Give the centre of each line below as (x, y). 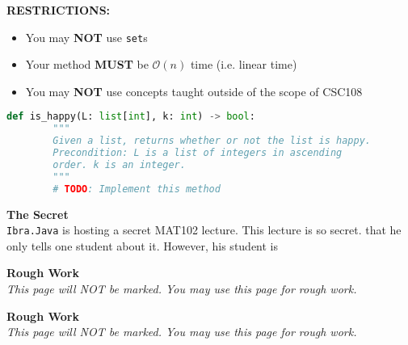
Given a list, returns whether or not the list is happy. (212, 141)
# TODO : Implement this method (137, 189)
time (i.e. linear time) (244, 64)
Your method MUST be (87, 64)
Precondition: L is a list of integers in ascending (198, 153)
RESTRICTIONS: (59, 10)
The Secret (38, 214)
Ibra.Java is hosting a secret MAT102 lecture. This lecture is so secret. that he (204, 230)
